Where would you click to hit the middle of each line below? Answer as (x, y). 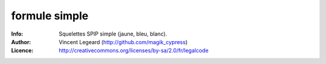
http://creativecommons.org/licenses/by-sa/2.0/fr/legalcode (134, 51)
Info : (17, 34)
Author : (21, 42)
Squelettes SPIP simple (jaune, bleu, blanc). (113, 34)
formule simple (50, 16)
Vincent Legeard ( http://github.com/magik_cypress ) (123, 42)
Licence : (22, 51)
